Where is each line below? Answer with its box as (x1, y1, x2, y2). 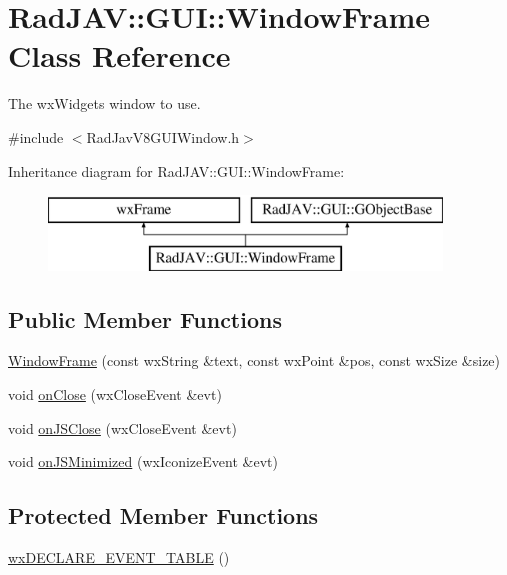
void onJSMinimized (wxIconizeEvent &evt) (8, 451, 278, 472)
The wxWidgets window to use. (8, 93, 201, 114)
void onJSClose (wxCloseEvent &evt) (8, 417, 237, 438)
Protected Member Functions (8, 500, 319, 531)
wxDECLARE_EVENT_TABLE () (8, 547, 230, 568)
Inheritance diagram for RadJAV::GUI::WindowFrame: (8, 160, 345, 181)
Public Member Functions (8, 303, 282, 334)
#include (8, 126, 64, 147)
